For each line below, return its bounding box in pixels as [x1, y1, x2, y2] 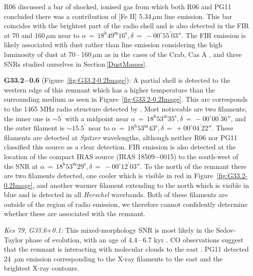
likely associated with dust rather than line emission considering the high [4, 39, 222, 50]
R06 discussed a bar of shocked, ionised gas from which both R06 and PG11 [4, 1, 232, 11]
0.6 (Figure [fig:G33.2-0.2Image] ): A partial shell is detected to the [29, 75, 231, 85]
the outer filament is [4, 123, 65, 133]
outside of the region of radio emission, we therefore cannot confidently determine [4, 199, 248, 209]
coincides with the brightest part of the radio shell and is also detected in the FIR [4, 20, 249, 31]
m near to [50, 30, 79, 40]
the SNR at [4, 161, 38, 171]
